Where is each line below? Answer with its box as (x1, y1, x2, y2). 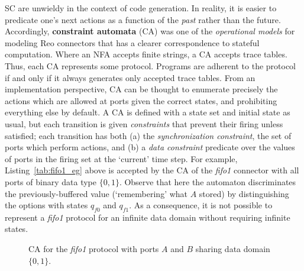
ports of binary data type (5, 175, 96, 188)
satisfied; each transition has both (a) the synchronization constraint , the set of (5, 129, 292, 141)
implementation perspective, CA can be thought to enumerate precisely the (5, 83, 278, 95)
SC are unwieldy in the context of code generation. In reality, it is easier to (5, 2, 277, 14)
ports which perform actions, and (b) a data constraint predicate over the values (5, 141, 295, 153)
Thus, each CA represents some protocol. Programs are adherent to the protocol (5, 59, 296, 72)
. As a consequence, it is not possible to (129, 199, 273, 211)
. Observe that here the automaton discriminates (119, 175, 296, 188)
